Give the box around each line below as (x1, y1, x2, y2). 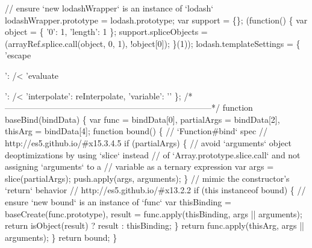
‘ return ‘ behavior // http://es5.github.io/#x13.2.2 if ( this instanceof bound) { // (5, 184, 306, 196)
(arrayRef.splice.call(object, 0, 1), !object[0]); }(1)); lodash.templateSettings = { (5, 37, 301, 49)
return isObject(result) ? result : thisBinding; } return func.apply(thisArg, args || (5, 219, 304, 232)
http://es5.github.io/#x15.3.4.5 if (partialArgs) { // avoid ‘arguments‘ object (5, 136, 292, 149)
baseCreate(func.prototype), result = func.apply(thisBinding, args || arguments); (5, 207, 302, 220)
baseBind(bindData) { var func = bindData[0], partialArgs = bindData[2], (5, 113, 280, 125)
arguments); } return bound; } (5, 231, 117, 243)
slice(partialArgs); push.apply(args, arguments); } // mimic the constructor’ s (5, 172, 290, 184)
